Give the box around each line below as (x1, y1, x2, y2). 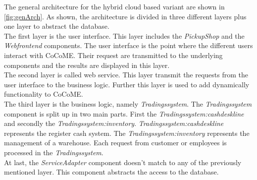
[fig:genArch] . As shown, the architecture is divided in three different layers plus (4, 11, 247, 21)
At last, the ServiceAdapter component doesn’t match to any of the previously (4, 157, 242, 167)
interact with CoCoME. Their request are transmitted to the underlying (4, 50, 223, 60)
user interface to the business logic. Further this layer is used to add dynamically (4, 79, 250, 89)
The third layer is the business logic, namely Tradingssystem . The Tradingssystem (4, 98, 252, 109)
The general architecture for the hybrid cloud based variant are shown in (4, 1, 225, 11)
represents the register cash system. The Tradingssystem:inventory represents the (4, 127, 250, 138)
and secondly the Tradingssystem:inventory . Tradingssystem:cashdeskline (4, 118, 224, 128)
